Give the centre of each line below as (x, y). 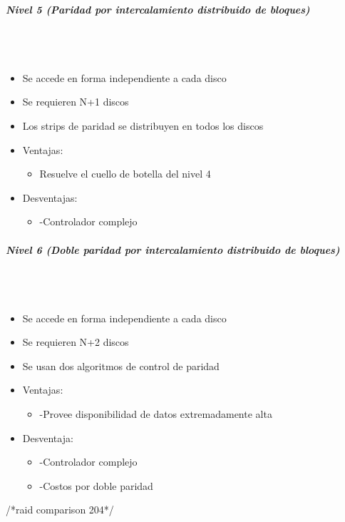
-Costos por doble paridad (96, 485)
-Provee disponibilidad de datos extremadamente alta (156, 414)
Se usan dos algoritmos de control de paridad (121, 365)
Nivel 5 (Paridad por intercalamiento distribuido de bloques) (158, 9)
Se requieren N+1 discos (76, 102)
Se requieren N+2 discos (76, 342)
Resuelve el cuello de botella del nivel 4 (125, 174)
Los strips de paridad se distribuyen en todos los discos (143, 125)
